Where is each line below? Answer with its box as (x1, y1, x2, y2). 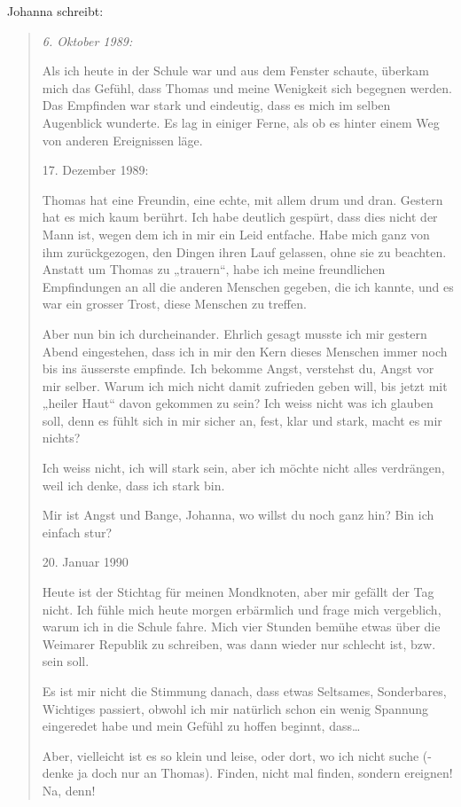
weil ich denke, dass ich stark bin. (42, 475, 225, 494)
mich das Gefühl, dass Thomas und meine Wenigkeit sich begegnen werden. (42, 78, 452, 97)
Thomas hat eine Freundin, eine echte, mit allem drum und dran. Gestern (42, 190, 443, 208)
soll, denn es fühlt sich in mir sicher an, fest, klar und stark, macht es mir (42, 411, 442, 429)
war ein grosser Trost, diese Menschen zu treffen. (42, 294, 307, 313)
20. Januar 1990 (42, 552, 129, 571)
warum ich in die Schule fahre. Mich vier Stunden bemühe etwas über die (42, 617, 441, 636)
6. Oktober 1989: (42, 31, 133, 50)
